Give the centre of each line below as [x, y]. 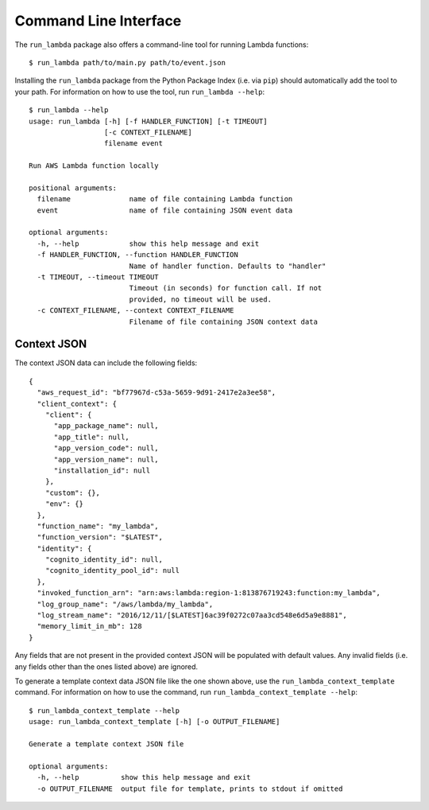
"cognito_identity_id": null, [104, 560]
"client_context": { [77, 403]
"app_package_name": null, [106, 426]
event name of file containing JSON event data [165, 210]
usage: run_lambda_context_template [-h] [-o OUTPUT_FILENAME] [155, 722]
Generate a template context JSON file [106, 744]
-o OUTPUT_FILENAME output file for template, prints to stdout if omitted [190, 789]
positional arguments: [73, 188]
